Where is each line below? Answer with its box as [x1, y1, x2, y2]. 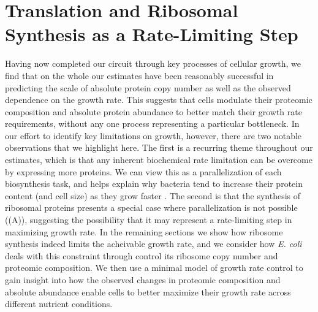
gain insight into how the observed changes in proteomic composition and [5, 273, 281, 286]
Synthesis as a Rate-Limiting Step [5, 21, 298, 47]
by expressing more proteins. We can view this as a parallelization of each [5, 165, 282, 178]
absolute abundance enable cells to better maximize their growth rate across [5, 285, 291, 298]
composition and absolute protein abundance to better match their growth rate [5, 105, 302, 118]
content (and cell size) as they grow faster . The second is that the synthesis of [5, 189, 301, 202]
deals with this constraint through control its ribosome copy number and [5, 249, 278, 262]
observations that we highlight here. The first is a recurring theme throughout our [5, 141, 313, 154]
